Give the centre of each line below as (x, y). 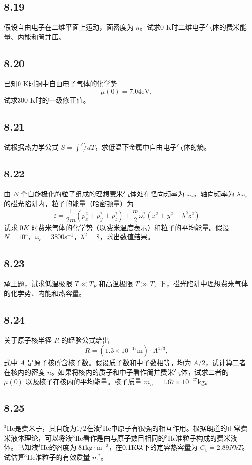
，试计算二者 (226, 362)
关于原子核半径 (28, 339)
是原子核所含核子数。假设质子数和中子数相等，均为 (109, 362)
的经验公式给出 (85, 339)
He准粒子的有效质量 (58, 456)
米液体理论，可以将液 (38, 437)
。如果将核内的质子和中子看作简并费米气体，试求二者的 (140, 372)
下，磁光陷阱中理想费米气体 (204, 283)
